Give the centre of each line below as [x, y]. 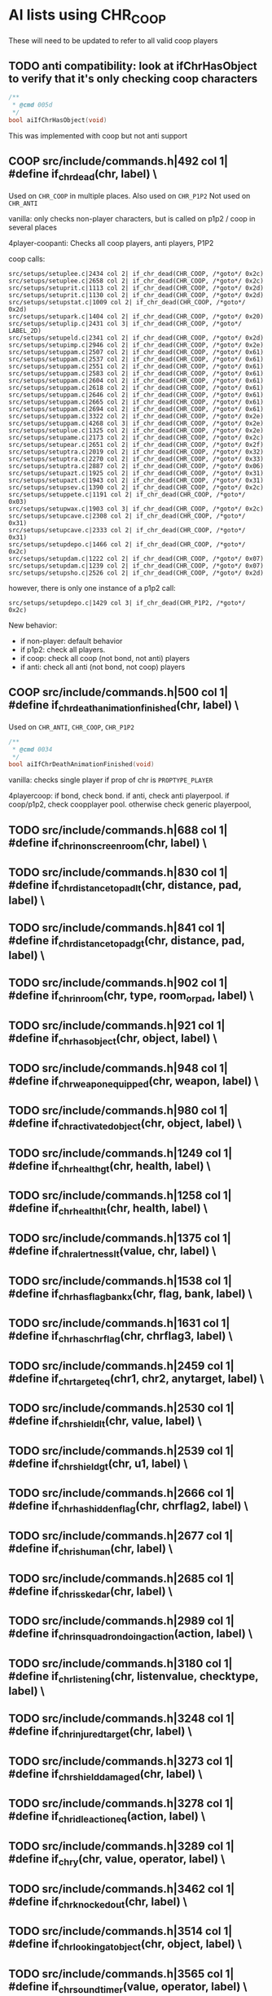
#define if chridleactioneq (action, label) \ [107, 1817]
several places [33, 227]
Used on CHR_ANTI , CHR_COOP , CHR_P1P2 [71, 727]
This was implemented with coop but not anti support [98, 135]
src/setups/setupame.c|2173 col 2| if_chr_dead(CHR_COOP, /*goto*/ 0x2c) [136, 437]
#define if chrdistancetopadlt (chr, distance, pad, [125, 886]
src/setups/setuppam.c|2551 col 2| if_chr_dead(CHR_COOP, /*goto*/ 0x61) [136, 366]
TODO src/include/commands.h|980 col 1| [118, 1111]
